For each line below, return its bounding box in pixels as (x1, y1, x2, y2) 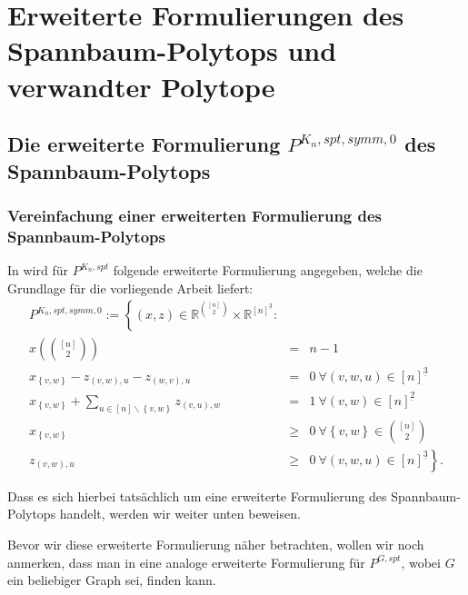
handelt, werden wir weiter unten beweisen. (59, 504, 301, 523)
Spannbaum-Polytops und (7, 32, 337, 69)
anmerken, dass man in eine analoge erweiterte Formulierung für (7, 552, 365, 571)
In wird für (7, 261, 68, 280)
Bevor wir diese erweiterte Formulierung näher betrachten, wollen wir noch (7, 535, 424, 553)
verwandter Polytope (7, 67, 275, 104)
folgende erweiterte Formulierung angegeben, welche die (113, 261, 423, 280)
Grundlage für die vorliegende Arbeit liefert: (7, 278, 254, 297)
